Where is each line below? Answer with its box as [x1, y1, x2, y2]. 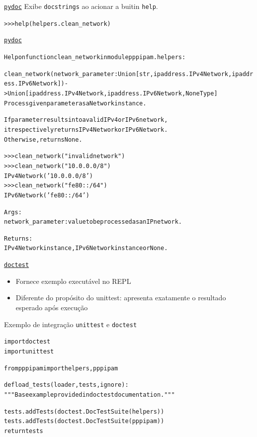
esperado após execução [15, 302, 88, 312]
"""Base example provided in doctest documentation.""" [4, 391, 175, 398]
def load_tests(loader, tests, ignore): [4, 381, 129, 389]
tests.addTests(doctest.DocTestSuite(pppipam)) [4, 418, 165, 425]
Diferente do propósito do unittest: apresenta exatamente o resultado [15, 292, 226, 303]
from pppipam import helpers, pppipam [4, 364, 118, 372]
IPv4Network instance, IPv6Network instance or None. [4, 245, 168, 252]
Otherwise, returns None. [4, 136, 83, 143]
